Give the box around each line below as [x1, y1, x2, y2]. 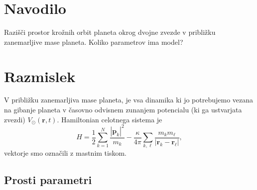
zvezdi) [4, 114, 25, 124]
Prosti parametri [4, 172, 92, 188]
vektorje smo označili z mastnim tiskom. [4, 148, 127, 158]
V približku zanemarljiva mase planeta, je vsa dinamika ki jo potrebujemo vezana [4, 95, 254, 105]
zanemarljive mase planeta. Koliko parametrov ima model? [4, 36, 183, 47]
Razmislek [4, 66, 76, 86]
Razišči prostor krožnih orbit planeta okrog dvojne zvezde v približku [4, 27, 216, 37]
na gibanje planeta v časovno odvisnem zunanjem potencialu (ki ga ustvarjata [4, 104, 242, 115]
